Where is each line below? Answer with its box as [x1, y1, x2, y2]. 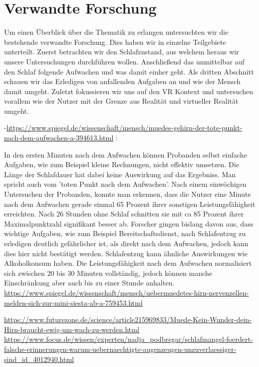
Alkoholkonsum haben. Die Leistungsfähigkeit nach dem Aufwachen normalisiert [4, 258, 252, 268]
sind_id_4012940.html [4, 353, 74, 364]
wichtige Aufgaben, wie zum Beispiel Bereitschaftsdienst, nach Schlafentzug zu [4, 228, 246, 239]
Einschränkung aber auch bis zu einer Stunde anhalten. [4, 277, 175, 288]
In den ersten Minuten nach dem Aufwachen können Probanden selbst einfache [4, 149, 247, 160]
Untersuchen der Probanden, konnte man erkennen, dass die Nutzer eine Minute [4, 189, 251, 199]
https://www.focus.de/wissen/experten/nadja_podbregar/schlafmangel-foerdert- [4, 334, 253, 344]
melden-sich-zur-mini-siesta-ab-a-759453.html [4, 297, 143, 308]
